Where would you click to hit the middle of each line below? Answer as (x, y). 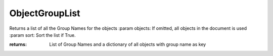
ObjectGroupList (45, 13)
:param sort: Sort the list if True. (42, 35)
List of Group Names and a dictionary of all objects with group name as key (128, 44)
